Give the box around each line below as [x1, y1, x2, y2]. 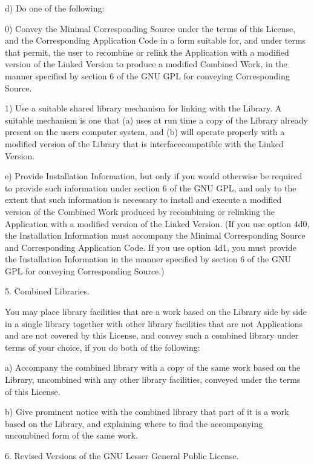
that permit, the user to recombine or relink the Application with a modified [5, 45, 289, 58]
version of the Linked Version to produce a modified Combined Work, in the [5, 58, 287, 70]
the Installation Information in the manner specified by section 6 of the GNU [5, 253, 291, 265]
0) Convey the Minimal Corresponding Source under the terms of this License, [5, 22, 296, 35]
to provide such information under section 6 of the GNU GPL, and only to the [5, 181, 296, 194]
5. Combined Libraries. [5, 285, 90, 297]
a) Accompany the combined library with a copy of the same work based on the [5, 361, 301, 374]
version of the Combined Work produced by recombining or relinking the [5, 205, 275, 217]
